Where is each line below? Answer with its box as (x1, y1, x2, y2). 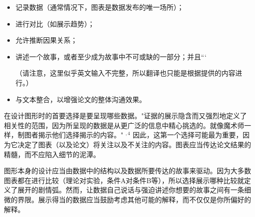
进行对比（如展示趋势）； (15, 18, 95, 28)
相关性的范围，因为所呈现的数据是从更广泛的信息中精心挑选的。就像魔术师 (4, 120, 244, 130)
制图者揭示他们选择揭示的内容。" (17, 130, 124, 140)
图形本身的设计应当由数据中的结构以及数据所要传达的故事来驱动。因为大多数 (4, 165, 251, 176)
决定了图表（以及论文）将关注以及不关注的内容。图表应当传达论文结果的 (17, 139, 251, 149)
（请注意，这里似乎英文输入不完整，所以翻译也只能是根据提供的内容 (15, 68, 235, 78)
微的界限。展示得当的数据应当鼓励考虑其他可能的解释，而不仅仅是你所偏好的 (4, 194, 251, 204)
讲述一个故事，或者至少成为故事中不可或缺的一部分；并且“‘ (15, 51, 207, 61)
